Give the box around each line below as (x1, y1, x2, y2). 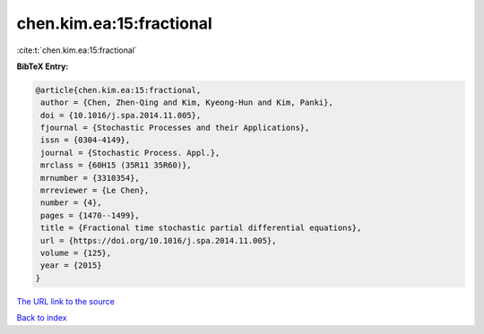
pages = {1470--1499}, (40, 210, 141, 220)
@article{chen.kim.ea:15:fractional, (35, 85, 202, 95)
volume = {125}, (40, 248, 112, 258)
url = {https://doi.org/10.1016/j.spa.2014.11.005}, (40, 236, 277, 245)
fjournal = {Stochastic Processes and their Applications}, (40, 123, 310, 133)
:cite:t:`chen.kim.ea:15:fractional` (16, 45, 138, 56)
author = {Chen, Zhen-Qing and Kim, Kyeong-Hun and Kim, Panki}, (40, 98, 333, 107)
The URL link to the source (16, 295, 116, 306)
